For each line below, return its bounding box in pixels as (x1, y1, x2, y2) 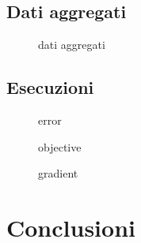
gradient (38, 165, 78, 181)
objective (38, 138, 82, 155)
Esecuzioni (6, 75, 94, 99)
